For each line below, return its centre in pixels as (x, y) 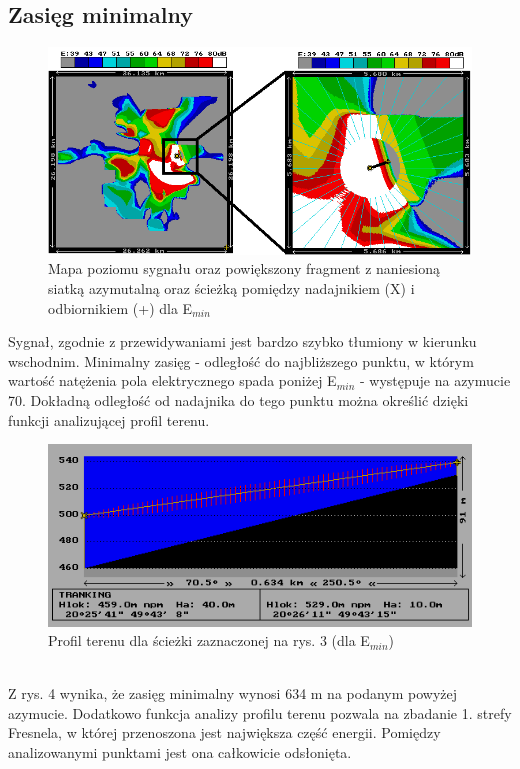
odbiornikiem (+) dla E (120, 307)
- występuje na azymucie (435, 380)
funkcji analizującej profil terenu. (109, 419)
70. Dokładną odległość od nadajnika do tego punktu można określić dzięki (238, 400)
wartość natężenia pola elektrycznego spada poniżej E (172, 380)
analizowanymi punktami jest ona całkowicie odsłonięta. (180, 752)
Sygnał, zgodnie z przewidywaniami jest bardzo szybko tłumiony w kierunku (242, 341)
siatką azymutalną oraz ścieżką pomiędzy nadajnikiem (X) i (231, 288)
